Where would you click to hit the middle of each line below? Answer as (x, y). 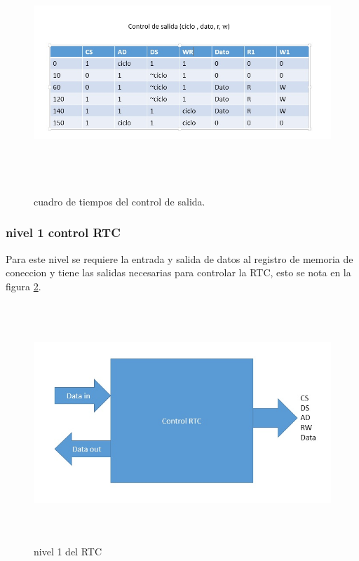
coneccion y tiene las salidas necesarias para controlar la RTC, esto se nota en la (178, 272)
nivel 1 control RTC (63, 232)
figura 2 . (23, 286)
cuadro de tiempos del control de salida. (120, 201)
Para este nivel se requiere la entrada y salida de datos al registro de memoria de (179, 258)
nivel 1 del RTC (68, 552)
